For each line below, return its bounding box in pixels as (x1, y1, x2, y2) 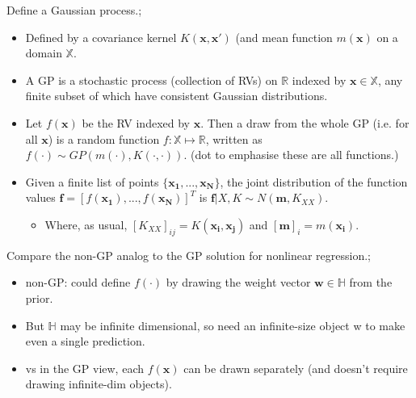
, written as (205, 130, 263, 147)
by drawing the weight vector (166, 274, 311, 291)
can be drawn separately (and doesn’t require (183, 359, 408, 376)
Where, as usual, (44, 216, 128, 233)
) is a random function (48, 130, 160, 147)
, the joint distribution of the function (220, 173, 408, 190)
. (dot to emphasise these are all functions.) (183, 146, 399, 163)
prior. (25, 289, 53, 306)
